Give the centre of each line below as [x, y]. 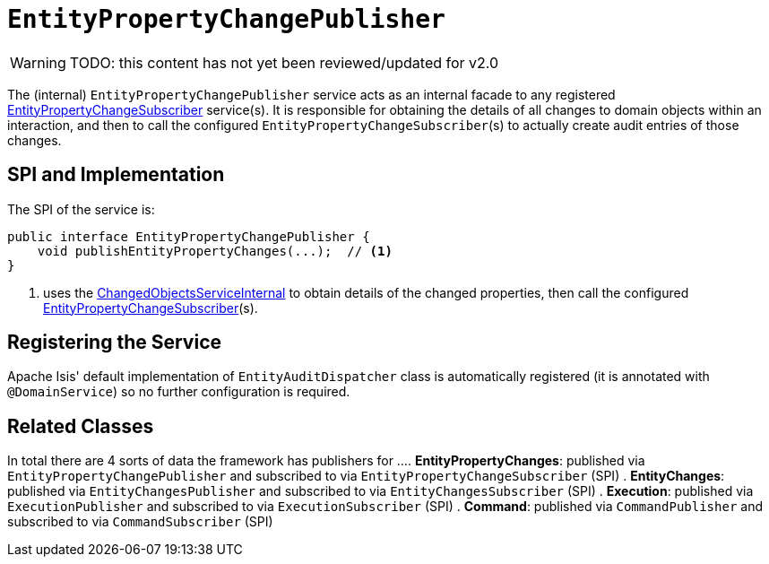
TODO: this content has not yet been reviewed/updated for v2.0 [284, 62]
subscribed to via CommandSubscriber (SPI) [140, 522]
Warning [38, 62]
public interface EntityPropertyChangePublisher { [189, 236]
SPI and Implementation [116, 175]
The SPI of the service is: [81, 209]
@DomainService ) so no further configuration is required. [179, 392]
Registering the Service [114, 343]
